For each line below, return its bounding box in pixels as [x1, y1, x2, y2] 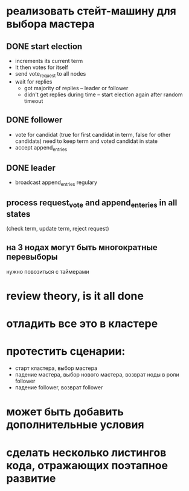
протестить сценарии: [6, 344, 126, 358]
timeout [24, 97, 43, 104]
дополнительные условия [6, 418, 144, 432]
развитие [6, 471, 56, 485]
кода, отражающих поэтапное [6, 458, 168, 472]
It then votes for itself [14, 64, 68, 71]
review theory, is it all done [6, 289, 144, 303]
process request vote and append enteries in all [6, 198, 178, 209]
